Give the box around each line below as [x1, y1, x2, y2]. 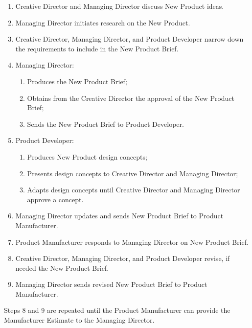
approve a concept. [27, 194, 84, 204]
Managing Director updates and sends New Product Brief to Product [15, 211, 224, 221]
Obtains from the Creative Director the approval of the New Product [27, 93, 235, 103]
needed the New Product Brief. [15, 262, 109, 273]
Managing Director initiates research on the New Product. [15, 17, 190, 27]
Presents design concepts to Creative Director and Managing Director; [27, 168, 238, 178]
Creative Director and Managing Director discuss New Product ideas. [15, 1, 224, 11]
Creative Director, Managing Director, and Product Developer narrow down [15, 34, 244, 44]
